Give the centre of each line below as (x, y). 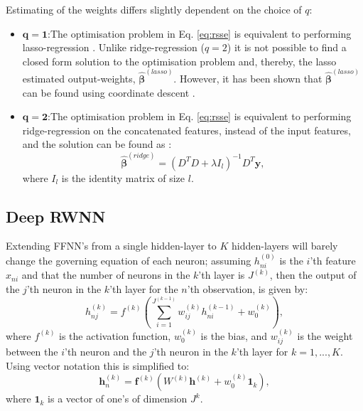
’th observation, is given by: (248, 288)
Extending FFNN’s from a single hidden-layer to (111, 246)
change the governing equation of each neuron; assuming (129, 260)
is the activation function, (115, 335)
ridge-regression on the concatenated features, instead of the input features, (186, 130)
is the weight (325, 335)
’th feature (333, 260)
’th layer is (222, 275)
